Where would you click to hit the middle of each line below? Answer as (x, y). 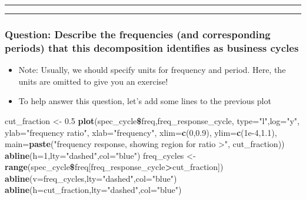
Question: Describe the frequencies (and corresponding (138, 34)
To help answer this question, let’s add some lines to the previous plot (145, 101)
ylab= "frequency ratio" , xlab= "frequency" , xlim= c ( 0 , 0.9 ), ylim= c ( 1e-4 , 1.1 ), (141, 132)
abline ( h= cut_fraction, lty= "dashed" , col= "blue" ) (93, 190)
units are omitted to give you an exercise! (93, 81)
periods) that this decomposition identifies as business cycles (152, 47)
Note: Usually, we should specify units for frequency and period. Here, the (152, 70)
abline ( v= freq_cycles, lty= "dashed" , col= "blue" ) (91, 178)
